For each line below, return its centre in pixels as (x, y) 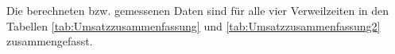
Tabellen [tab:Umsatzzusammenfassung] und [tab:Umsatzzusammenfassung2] (194, 25)
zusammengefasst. (50, 41)
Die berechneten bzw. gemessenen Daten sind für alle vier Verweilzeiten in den (198, 10)
